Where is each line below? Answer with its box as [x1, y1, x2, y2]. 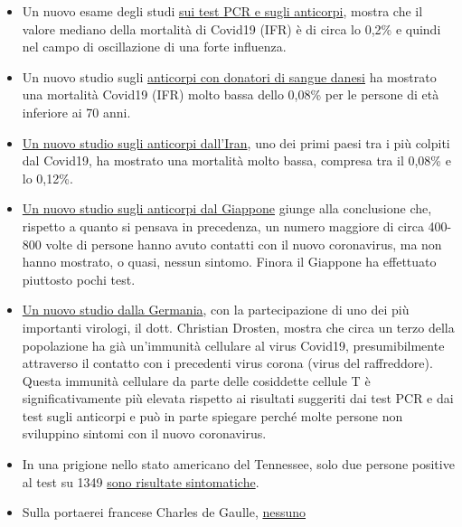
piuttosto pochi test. [22, 269, 136, 288]
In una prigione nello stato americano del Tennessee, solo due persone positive [22, 455, 455, 474]
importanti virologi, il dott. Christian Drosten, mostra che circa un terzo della [22, 317, 455, 336]
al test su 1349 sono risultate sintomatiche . [22, 472, 259, 491]
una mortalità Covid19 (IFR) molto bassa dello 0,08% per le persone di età [22, 85, 439, 104]
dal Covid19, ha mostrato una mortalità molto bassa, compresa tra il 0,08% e [22, 151, 451, 170]
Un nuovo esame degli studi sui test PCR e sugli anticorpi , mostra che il [22, 2, 423, 20]
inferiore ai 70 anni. [22, 102, 131, 121]
